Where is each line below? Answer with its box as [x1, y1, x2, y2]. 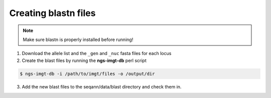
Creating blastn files [9, 7, 96, 18]
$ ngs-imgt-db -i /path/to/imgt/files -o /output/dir [20, 70, 155, 76]
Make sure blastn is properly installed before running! [23, 36, 133, 42]
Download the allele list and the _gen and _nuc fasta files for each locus [22, 50, 172, 56]
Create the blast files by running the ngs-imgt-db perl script [22, 57, 147, 63]
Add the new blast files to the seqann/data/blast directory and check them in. [22, 83, 182, 89]
